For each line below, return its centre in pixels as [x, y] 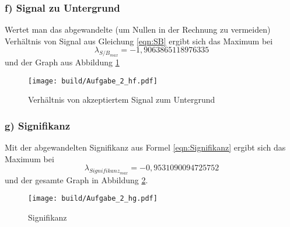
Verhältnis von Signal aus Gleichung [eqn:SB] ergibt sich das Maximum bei [139, 41]
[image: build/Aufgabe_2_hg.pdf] [93, 199]
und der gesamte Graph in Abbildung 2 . [76, 179]
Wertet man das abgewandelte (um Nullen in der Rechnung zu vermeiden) [138, 29]
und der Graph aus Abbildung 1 [62, 62]
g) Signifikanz [38, 125]
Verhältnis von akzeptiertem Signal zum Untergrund [122, 99]
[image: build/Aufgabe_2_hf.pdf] [93, 81]
